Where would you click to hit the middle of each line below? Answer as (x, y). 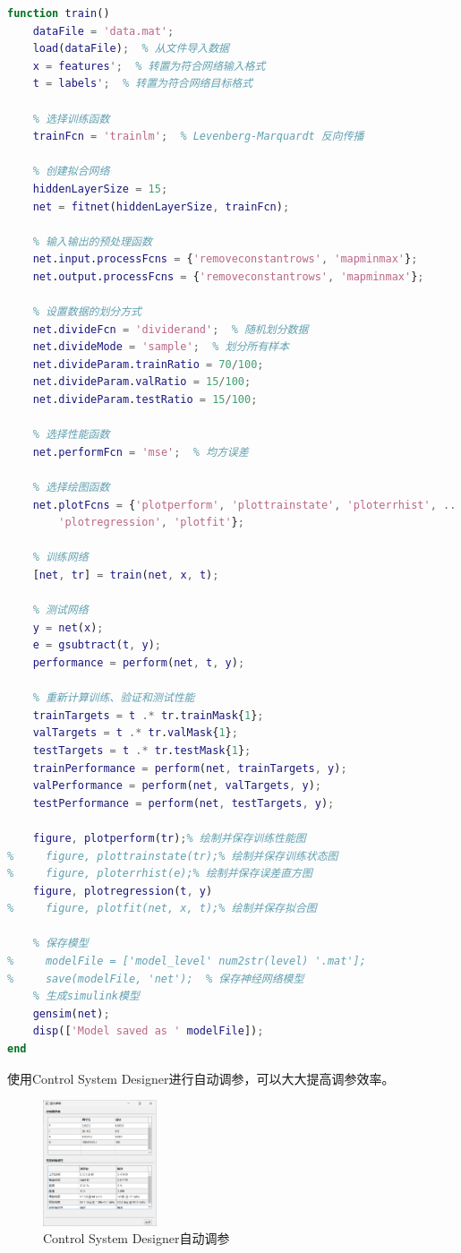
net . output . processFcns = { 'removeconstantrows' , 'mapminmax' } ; (228, 276)
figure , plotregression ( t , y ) (123, 891)
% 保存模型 (60, 944)
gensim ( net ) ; (71, 1013)
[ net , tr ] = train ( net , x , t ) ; (126, 575)
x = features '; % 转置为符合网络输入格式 (149, 66)
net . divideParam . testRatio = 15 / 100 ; (145, 400)
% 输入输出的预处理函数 (92, 241)
